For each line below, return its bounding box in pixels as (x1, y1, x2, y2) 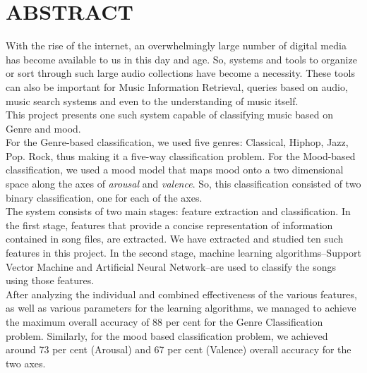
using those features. (6, 273, 95, 288)
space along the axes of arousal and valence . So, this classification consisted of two (6, 176, 361, 191)
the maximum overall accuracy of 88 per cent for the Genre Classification (6, 314, 323, 329)
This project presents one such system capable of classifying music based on (6, 107, 333, 122)
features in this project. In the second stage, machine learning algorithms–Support (6, 245, 361, 260)
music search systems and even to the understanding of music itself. (6, 93, 299, 108)
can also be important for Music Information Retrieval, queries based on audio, (6, 79, 348, 94)
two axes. (6, 355, 46, 370)
